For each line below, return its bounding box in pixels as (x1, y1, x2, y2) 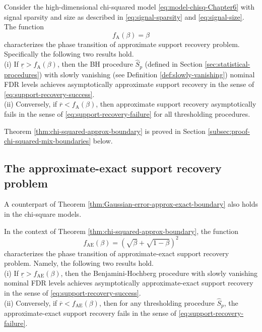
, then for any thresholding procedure (99, 297, 215, 308)
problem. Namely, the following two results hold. (4, 258, 154, 268)
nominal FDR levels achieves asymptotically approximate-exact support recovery (4, 277, 253, 288)
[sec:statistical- (205, 59, 250, 69)
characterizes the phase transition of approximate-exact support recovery (4, 248, 229, 258)
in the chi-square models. (4, 208, 82, 219)
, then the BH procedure (57, 59, 133, 69)
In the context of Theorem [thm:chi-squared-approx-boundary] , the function (4, 225, 239, 236)
